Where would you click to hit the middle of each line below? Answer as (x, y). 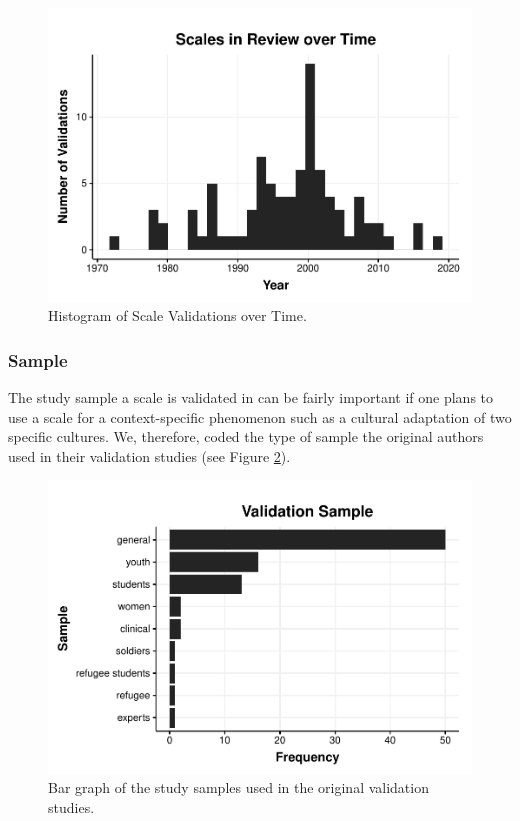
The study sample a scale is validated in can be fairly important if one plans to (251, 396)
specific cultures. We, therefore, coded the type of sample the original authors (246, 436)
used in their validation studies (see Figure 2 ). (149, 455)
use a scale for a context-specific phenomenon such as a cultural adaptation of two (260, 416)
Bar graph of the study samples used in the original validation (238, 787)
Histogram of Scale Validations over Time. (177, 315)
